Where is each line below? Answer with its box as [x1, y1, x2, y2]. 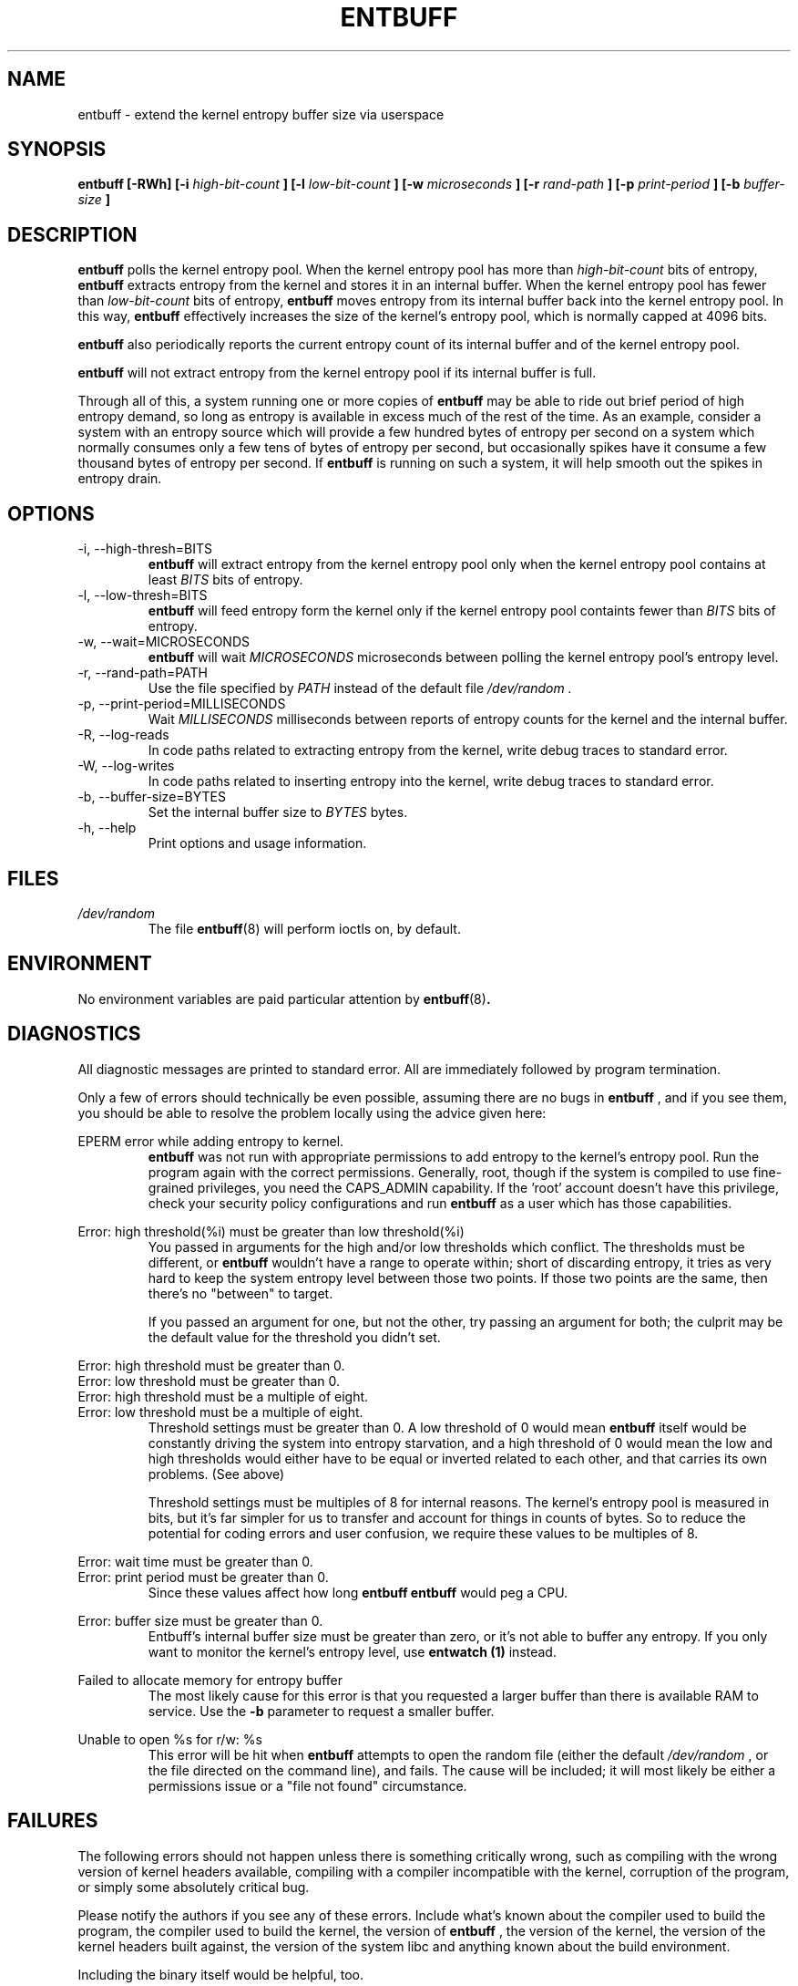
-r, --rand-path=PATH [77, 665, 209, 681]
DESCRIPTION [7, 222, 138, 246]
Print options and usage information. [148, 835, 367, 852]
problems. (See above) [148, 1465, 285, 1482]
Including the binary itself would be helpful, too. [77, 1966, 364, 1982]
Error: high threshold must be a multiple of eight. [77, 1388, 369, 1404]
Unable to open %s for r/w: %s [77, 1731, 262, 1747]
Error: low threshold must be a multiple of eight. [77, 1403, 363, 1420]
